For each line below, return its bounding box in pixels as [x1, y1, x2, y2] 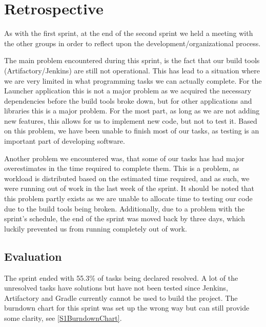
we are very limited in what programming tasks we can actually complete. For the [4, 75, 262, 86]
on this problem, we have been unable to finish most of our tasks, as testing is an [4, 125, 259, 136]
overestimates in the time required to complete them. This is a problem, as [4, 163, 239, 174]
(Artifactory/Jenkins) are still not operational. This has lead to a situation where [4, 65, 260, 75]
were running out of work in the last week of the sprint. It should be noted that [4, 183, 255, 194]
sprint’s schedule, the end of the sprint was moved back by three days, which [4, 213, 245, 224]
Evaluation [4, 248, 62, 264]
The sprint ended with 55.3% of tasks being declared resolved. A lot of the [4, 272, 238, 283]
